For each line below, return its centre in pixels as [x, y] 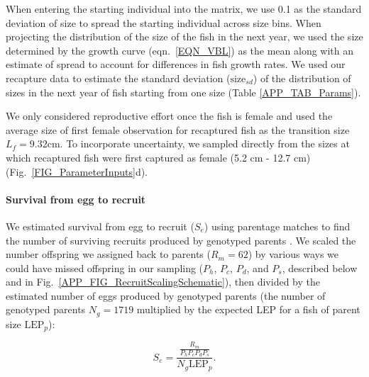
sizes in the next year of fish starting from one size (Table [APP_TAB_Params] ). [183, 92]
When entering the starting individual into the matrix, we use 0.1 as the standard [184, 9]
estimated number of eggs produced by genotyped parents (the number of [166, 295]
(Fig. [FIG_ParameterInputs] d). [77, 171]
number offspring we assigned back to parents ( [108, 254]
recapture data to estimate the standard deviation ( [118, 78]
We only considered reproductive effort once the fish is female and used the [169, 116]
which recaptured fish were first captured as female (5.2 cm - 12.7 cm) [158, 157]
